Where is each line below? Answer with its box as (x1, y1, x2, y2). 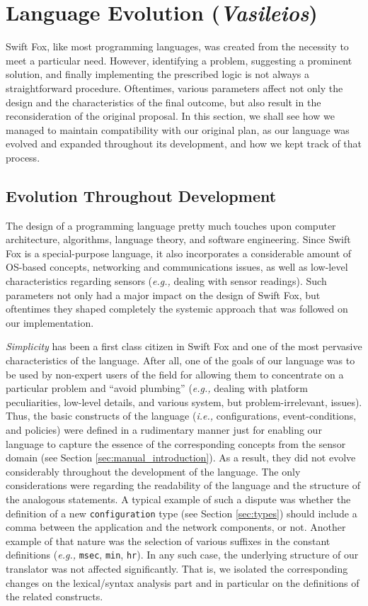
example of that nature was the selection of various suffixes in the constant (6, 533, 330, 548)
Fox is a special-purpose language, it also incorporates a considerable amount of (6, 245, 352, 260)
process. (6, 150, 40, 164)
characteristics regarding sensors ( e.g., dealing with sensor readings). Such (6, 274, 327, 288)
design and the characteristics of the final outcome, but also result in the (6, 94, 321, 109)
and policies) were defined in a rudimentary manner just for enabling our (6, 422, 322, 437)
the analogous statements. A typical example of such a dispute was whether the (6, 491, 351, 506)
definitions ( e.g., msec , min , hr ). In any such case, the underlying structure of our (6, 547, 359, 562)
